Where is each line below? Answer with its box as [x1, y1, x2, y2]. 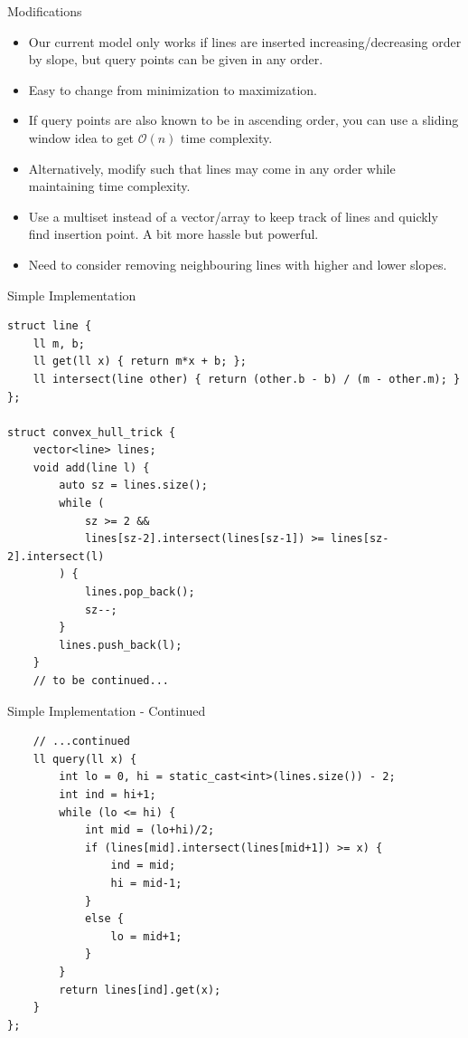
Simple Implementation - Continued [7, 700, 206, 719]
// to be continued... [33, 674, 169, 687]
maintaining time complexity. [28, 176, 191, 195]
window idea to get [28, 128, 135, 147]
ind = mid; [110, 859, 176, 872]
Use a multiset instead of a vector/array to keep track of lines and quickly [28, 206, 438, 225]
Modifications [7, 2, 82, 20]
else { [84, 912, 124, 926]
